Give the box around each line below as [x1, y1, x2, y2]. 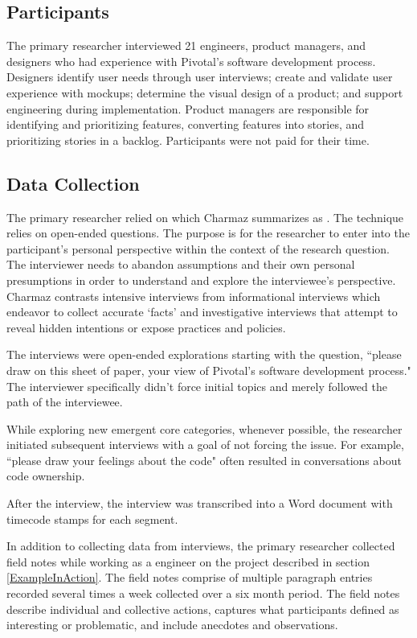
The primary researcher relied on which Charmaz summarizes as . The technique [6, 208, 404, 225]
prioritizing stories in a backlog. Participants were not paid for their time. [6, 131, 370, 148]
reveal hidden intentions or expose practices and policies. [6, 319, 286, 335]
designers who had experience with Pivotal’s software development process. [6, 52, 376, 69]
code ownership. [6, 467, 85, 484]
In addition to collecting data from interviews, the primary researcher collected [6, 537, 395, 554]
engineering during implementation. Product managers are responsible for [6, 100, 370, 117]
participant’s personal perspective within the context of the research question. [6, 240, 390, 257]
